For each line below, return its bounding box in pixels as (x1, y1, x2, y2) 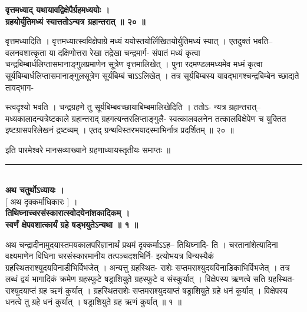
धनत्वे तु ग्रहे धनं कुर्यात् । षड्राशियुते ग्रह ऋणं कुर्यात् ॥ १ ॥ (5, 296, 181, 308)
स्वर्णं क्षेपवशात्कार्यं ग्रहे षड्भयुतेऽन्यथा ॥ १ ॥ (5, 218, 138, 230)
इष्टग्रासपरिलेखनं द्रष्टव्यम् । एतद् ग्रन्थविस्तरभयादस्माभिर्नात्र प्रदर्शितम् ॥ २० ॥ (5, 124, 234, 136)
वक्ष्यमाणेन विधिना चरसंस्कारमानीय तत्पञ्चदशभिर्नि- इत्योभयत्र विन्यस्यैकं (5, 250, 214, 262)
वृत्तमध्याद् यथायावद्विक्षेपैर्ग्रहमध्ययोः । (5, 4, 110, 15)
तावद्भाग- (5, 81, 34, 93)
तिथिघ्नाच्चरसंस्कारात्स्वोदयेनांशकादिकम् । (5, 207, 130, 219)
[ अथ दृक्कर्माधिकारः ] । (5, 195, 78, 207)
